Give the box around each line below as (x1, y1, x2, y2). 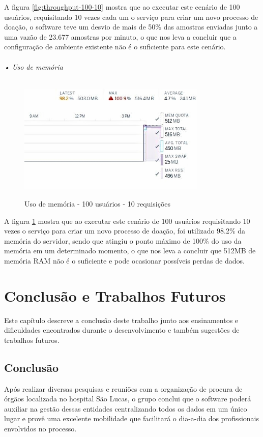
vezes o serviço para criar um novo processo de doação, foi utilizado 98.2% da (4, 225, 246, 236)
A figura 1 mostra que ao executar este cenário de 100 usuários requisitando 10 (4, 215, 250, 226)
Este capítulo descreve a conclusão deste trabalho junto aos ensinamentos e (4, 314, 239, 325)
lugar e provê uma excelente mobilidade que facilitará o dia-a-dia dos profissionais (4, 413, 259, 424)
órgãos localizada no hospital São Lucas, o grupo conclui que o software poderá (4, 393, 251, 404)
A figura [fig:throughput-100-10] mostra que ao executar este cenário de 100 (4, 2, 240, 12)
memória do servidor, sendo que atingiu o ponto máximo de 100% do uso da (4, 235, 242, 246)
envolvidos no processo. (4, 423, 77, 433)
